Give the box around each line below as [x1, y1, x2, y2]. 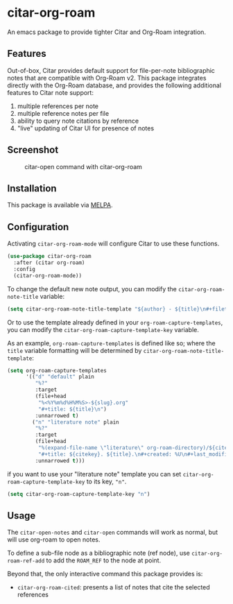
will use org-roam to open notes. [7, 535, 101, 544]
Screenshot [7, 144, 59, 156]
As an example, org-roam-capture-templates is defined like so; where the [7, 338, 216, 347]
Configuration [7, 221, 69, 233]
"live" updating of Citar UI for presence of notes [17, 123, 155, 132]
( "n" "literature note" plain [32, 418, 119, 426]
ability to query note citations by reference [17, 117, 139, 125]
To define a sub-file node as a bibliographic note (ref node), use [7, 549, 191, 558]
